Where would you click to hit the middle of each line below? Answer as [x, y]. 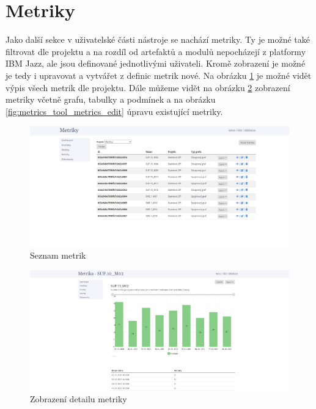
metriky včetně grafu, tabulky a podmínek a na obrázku [111, 99]
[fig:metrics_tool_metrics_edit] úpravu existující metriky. [114, 111]
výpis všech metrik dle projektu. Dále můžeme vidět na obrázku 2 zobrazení [148, 87]
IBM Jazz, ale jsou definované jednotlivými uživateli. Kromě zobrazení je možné [156, 63]
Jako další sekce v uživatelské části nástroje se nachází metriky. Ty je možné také [158, 39]
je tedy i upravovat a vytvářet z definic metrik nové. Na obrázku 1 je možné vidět [159, 75]
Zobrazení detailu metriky [79, 399]
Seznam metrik [58, 255]
